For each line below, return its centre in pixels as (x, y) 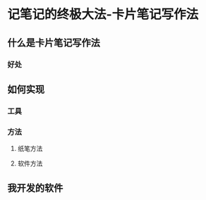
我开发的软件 (35, 188)
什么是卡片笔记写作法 (54, 43)
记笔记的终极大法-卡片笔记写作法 (103, 14)
